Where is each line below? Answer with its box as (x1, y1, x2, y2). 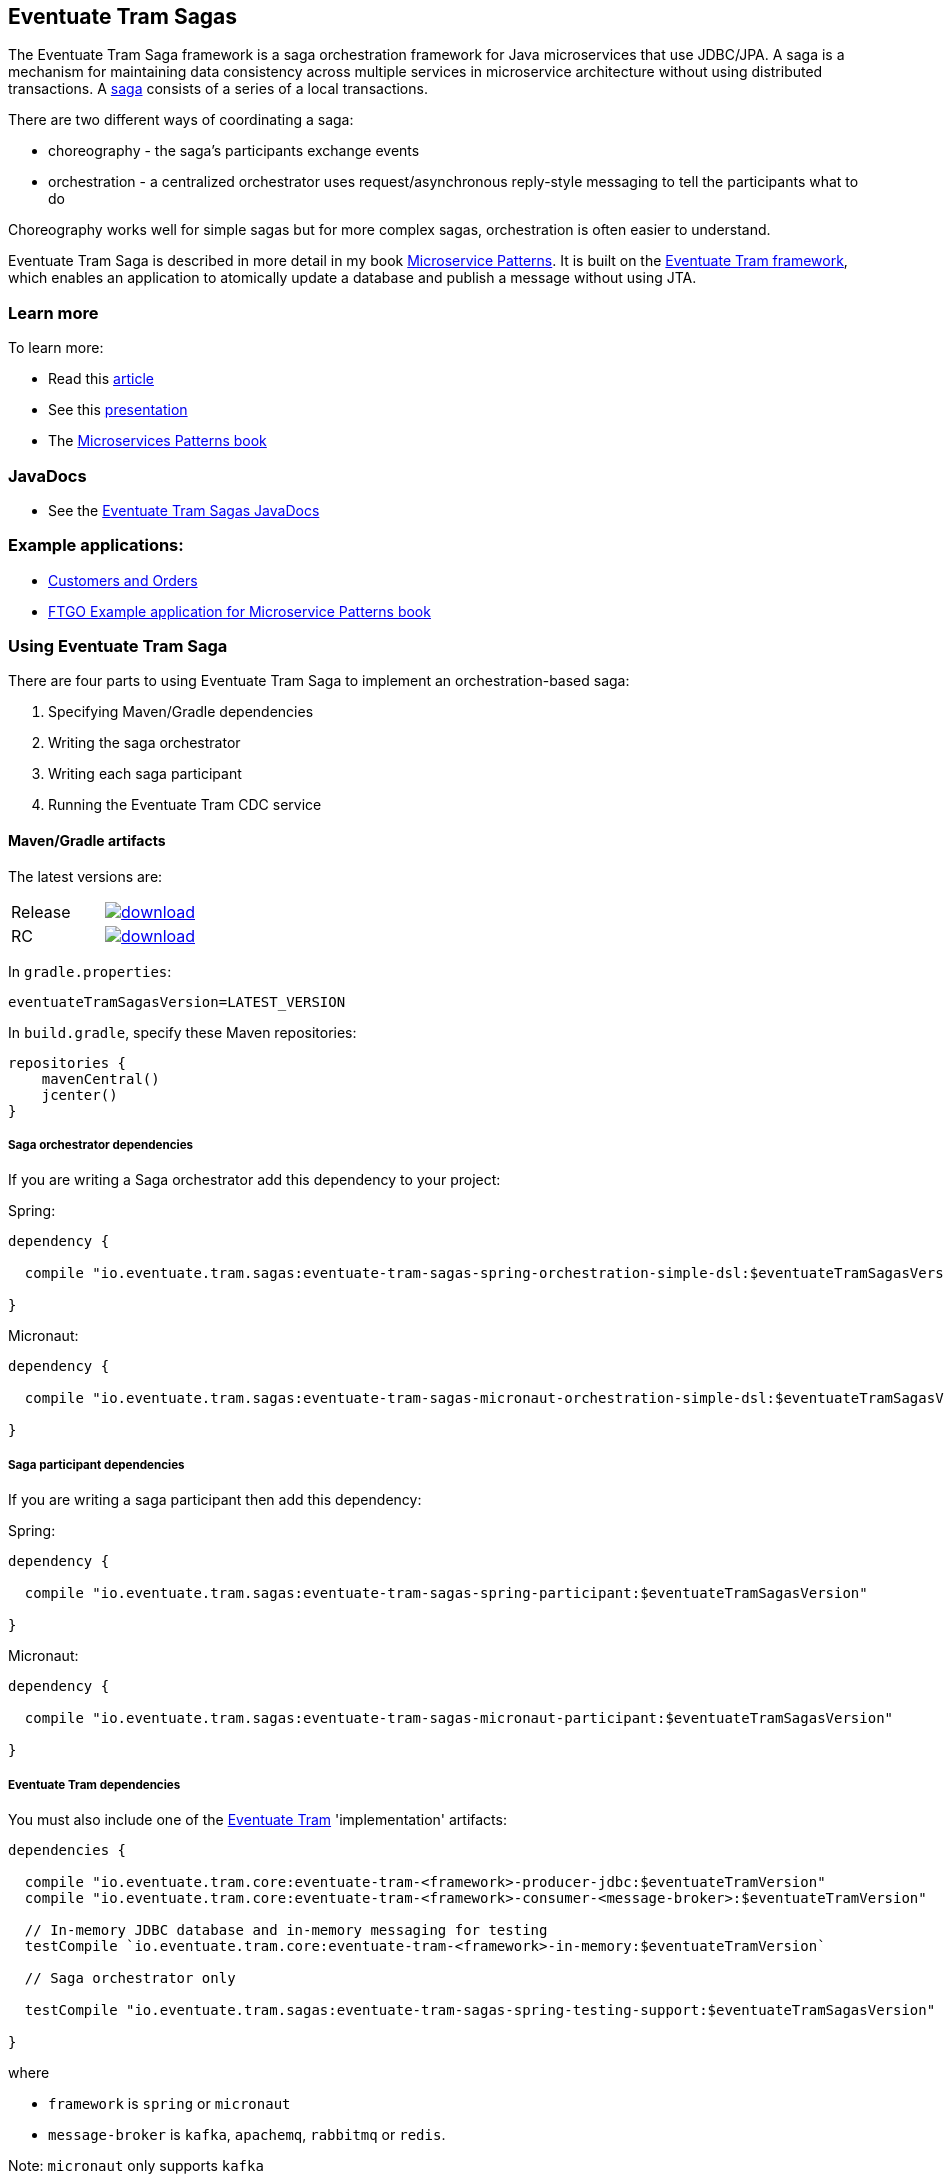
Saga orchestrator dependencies (8, 1138, 194, 1153)
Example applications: (8, 535, 184, 556)
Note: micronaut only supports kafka (8, 2156, 264, 2174)
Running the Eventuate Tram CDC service (48, 796, 322, 814)
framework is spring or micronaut (48, 2094, 291, 2112)
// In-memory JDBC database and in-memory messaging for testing (24, 1921, 548, 1938)
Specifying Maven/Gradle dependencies (48, 703, 314, 721)
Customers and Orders (48, 571, 198, 589)
